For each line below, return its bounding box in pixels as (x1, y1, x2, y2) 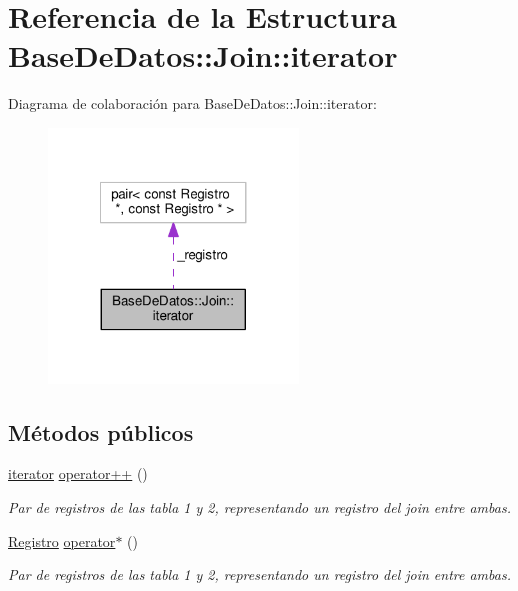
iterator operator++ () (8, 463, 148, 484)
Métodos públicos (8, 416, 194, 447)
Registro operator (8, 530, 116, 551)
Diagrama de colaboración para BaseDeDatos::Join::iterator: (8, 93, 377, 114)
